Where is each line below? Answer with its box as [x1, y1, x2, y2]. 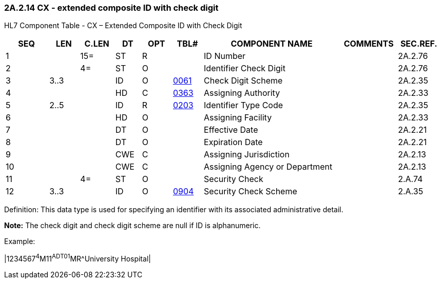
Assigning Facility [204, 112, 272, 123]
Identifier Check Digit [204, 63, 285, 74]
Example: [4, 237, 35, 246]
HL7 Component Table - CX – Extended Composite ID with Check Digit [4, 21, 242, 30]
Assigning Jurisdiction [204, 149, 290, 160]
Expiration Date [204, 137, 263, 148]
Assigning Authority [204, 88, 280, 98]
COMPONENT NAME [231, 38, 313, 49]
